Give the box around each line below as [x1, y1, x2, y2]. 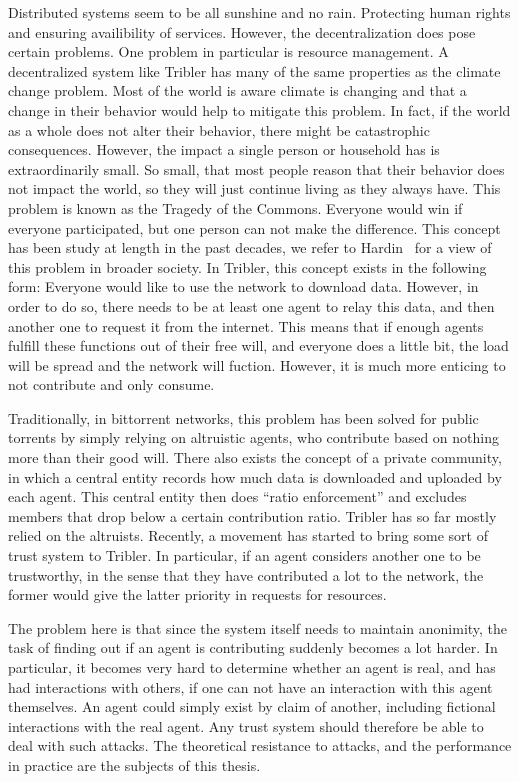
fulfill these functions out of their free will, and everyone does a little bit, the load [8, 335, 509, 356]
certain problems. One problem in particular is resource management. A [8, 41, 449, 62]
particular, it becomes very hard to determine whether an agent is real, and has [8, 657, 496, 677]
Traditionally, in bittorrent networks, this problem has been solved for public [8, 407, 479, 428]
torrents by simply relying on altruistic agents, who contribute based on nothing [8, 427, 500, 448]
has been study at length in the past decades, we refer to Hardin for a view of [8, 237, 492, 258]
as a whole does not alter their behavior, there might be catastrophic [8, 119, 430, 140]
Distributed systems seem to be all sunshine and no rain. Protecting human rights [8, 2, 511, 22]
